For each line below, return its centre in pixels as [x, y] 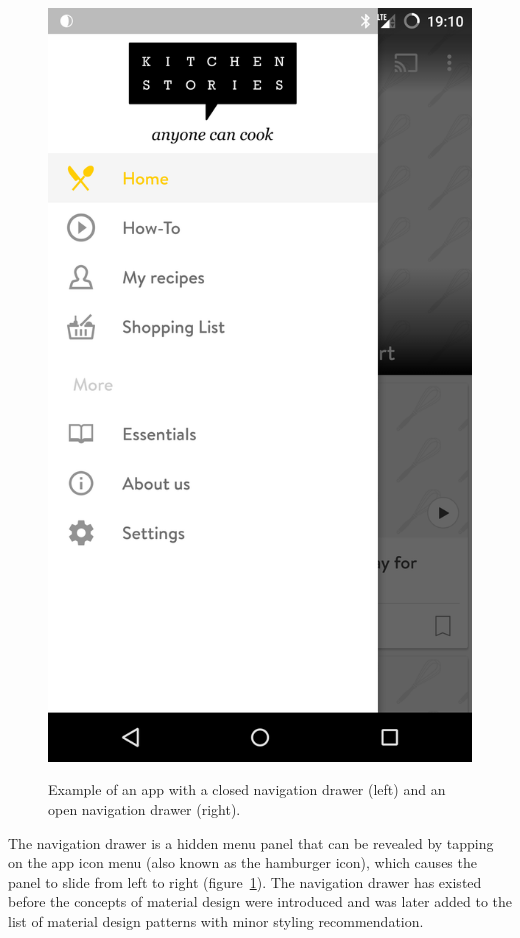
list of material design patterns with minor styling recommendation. [216, 920]
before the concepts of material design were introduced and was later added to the [260, 901]
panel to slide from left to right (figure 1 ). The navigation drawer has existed [245, 881]
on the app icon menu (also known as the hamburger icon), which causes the [242, 862]
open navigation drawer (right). [144, 808]
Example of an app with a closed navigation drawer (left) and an [247, 789]
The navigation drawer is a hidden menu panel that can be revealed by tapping [251, 842]
